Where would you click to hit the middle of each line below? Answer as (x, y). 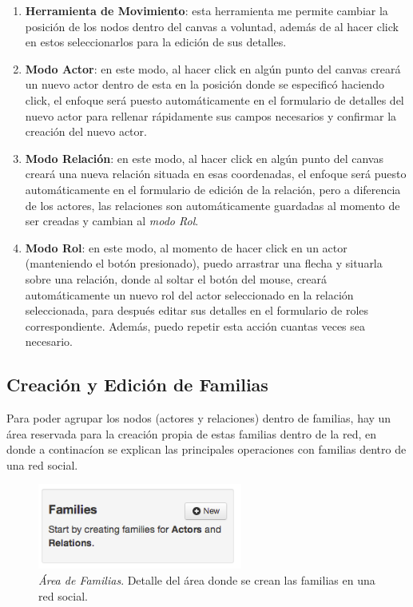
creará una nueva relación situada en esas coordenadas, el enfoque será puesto (216, 174)
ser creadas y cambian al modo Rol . (112, 221)
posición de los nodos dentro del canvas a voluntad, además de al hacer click (212, 26)
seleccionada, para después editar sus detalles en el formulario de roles (197, 310)
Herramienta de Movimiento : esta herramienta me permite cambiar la (206, 10)
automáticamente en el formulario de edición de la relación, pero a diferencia (213, 189)
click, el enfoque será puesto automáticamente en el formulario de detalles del (214, 99)
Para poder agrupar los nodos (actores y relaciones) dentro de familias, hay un (199, 418)
